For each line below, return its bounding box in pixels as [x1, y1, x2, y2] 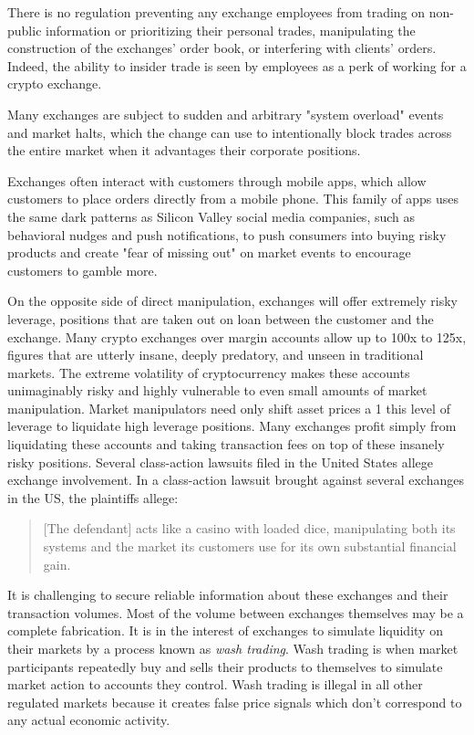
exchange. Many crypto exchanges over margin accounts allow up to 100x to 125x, [7, 327, 467, 346]
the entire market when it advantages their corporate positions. [7, 141, 361, 160]
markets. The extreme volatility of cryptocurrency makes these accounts [7, 362, 410, 382]
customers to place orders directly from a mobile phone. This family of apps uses [7, 189, 459, 208]
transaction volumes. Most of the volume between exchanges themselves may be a [7, 603, 464, 622]
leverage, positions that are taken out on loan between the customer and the [7, 309, 434, 328]
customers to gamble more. [7, 260, 158, 279]
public [7, 20, 42, 39]
